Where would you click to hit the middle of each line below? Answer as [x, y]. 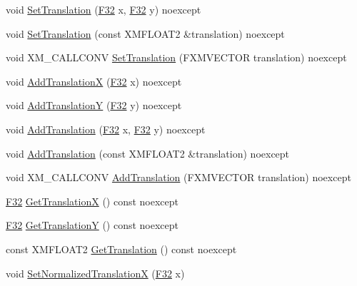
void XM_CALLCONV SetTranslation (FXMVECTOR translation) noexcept [176, 57]
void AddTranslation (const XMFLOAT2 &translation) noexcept [148, 153]
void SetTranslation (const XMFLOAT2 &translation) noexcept [145, 33]
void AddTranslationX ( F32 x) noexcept [94, 81]
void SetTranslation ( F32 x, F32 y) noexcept [104, 9]
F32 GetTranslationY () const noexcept [92, 225]
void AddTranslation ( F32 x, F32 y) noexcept [106, 129]
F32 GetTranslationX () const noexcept [92, 201]
